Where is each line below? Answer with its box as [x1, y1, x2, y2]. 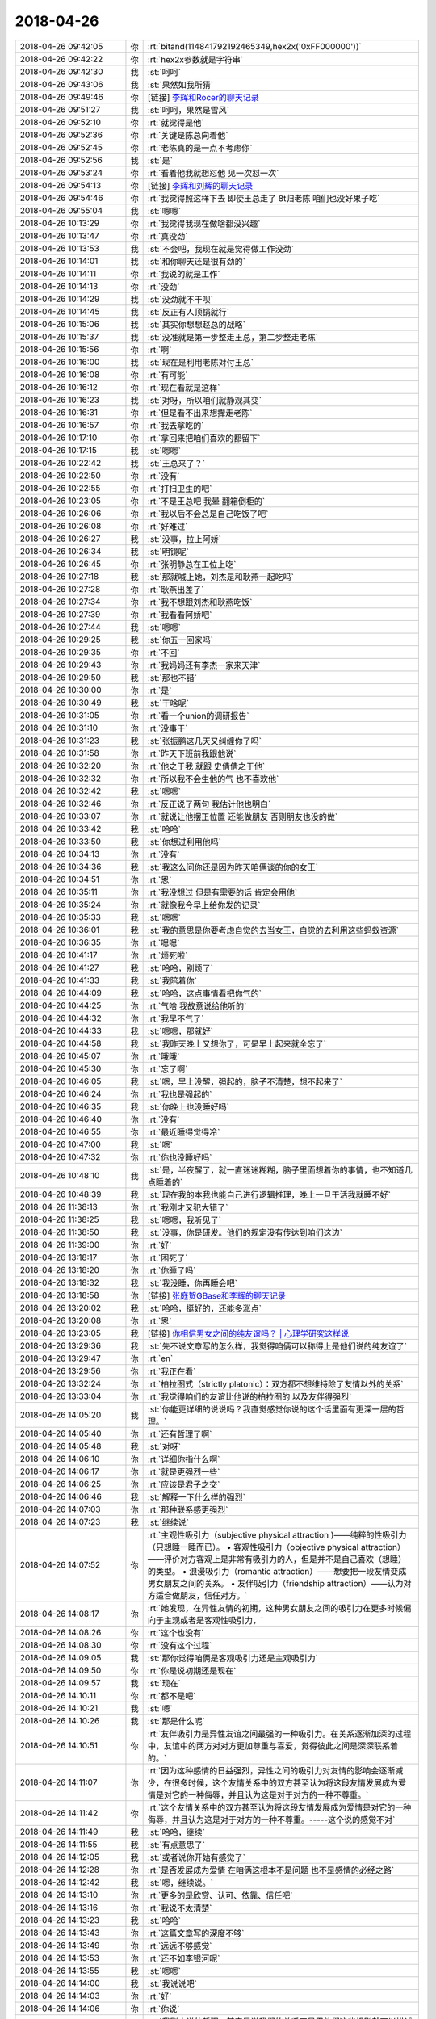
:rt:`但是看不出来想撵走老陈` [147, 407, 253, 418]
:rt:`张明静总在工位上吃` [147, 558, 237, 569]
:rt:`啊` [147, 344, 172, 355]
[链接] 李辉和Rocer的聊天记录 [147, 91, 260, 103]
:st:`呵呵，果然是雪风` [147, 104, 230, 115]
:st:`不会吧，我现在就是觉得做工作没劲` [147, 243, 295, 254]
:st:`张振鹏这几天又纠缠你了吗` [147, 735, 262, 746]
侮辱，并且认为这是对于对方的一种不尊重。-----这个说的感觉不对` [147, 1814, 396, 1825]
